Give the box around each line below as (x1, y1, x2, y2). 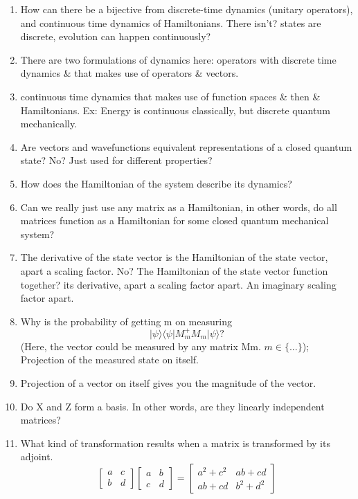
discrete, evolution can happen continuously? (20, 29, 211, 44)
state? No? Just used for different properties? (20, 153, 213, 167)
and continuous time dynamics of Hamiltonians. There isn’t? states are (20, 15, 321, 30)
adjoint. (20, 449, 53, 464)
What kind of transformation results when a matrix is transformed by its (20, 435, 330, 450)
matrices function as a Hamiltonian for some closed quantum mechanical (20, 213, 329, 228)
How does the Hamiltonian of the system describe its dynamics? (20, 176, 292, 190)
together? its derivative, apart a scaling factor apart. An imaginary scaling (20, 277, 337, 291)
